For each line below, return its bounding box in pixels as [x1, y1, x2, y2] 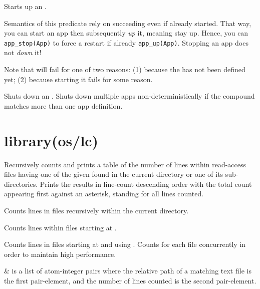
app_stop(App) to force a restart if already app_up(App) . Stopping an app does [4, 37, 248, 48]
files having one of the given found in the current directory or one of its [4, 169, 223, 179]
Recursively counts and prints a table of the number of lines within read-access [4, 159, 246, 169]
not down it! [4, 47, 42, 58]
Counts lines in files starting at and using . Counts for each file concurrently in [4, 239, 246, 249]
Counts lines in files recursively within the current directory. [4, 205, 189, 215]
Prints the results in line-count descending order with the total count [40, 178, 252, 189]
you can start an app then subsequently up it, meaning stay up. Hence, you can [4, 28, 248, 38]
